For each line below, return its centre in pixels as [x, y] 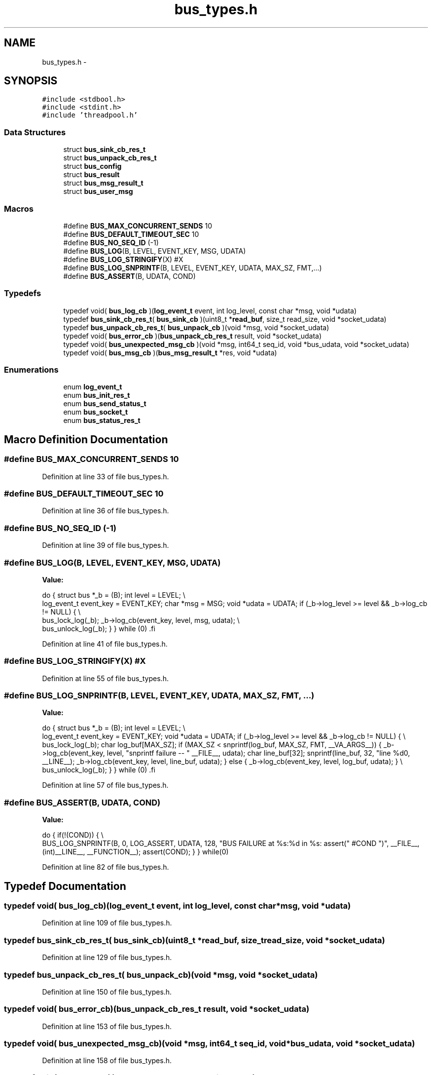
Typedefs [23, 293]
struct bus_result [91, 175]
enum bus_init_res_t [97, 395]
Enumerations [31, 370]
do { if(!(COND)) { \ [73, 835]
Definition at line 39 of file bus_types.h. [106, 545]
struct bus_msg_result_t [103, 183]
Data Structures [35, 132]
